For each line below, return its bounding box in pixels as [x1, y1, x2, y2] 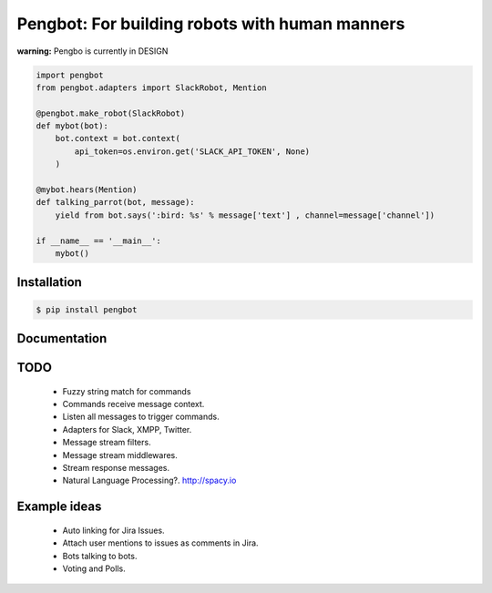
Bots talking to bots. [62, 550, 138, 561]
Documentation [16, 331, 108, 346]
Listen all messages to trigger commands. [62, 411, 220, 423]
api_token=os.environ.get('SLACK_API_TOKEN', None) [74, 146, 311, 157]
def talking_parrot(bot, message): [36, 197, 195, 208]
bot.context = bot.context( [55, 133, 181, 144]
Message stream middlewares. [62, 449, 178, 460]
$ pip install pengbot [36, 304, 138, 314]
